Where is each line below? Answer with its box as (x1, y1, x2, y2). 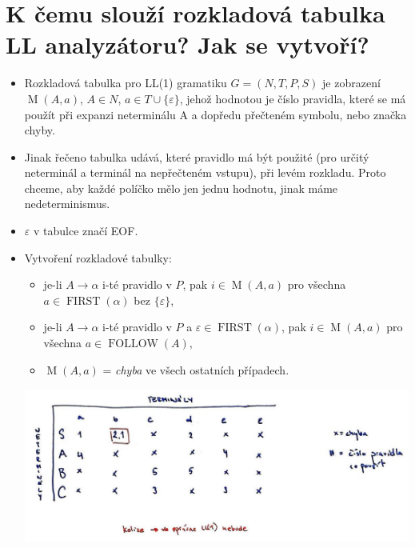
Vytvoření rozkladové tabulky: (24, 249, 172, 266)
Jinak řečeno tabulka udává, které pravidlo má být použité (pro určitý (24, 148, 369, 165)
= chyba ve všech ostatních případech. (102, 361, 289, 378)
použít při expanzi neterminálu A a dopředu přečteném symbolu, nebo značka (24, 106, 407, 122)
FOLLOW (108, 338, 158, 350)
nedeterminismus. (24, 195, 110, 212)
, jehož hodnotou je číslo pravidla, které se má (179, 90, 406, 106)
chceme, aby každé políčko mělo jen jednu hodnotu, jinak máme (24, 179, 338, 196)
